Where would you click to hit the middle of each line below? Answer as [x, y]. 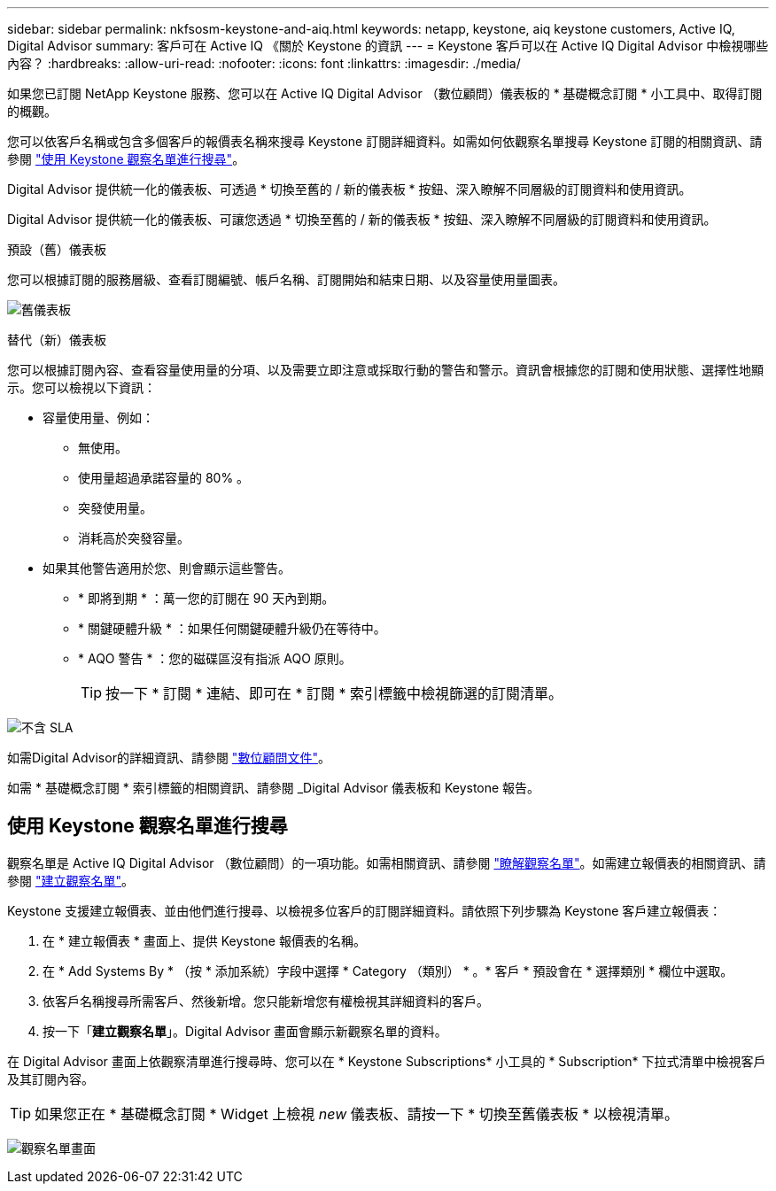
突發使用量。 [115, 508]
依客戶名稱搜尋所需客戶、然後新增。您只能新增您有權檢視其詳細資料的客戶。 [266, 1001]
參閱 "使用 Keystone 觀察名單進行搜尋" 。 [126, 159]
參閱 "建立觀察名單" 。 [70, 880]
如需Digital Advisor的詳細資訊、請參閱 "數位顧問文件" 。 [169, 758]
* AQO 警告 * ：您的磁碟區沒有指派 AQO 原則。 [215, 658]
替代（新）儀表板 [57, 340]
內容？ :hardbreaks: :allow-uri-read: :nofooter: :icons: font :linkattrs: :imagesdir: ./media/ [264, 63]
